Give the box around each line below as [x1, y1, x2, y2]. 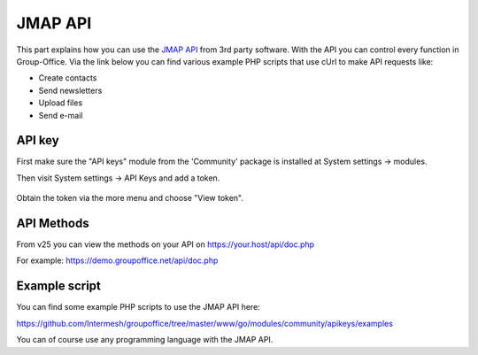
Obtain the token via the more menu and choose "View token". [16, 193, 243, 204]
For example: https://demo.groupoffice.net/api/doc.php [16, 255, 219, 266]
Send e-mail [38, 110, 83, 120]
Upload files [38, 97, 83, 108]
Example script [16, 279, 102, 294]
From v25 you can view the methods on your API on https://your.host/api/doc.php [16, 239, 314, 250]
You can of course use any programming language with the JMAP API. [16, 335, 274, 345]
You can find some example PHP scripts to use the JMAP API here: [16, 302, 260, 313]
